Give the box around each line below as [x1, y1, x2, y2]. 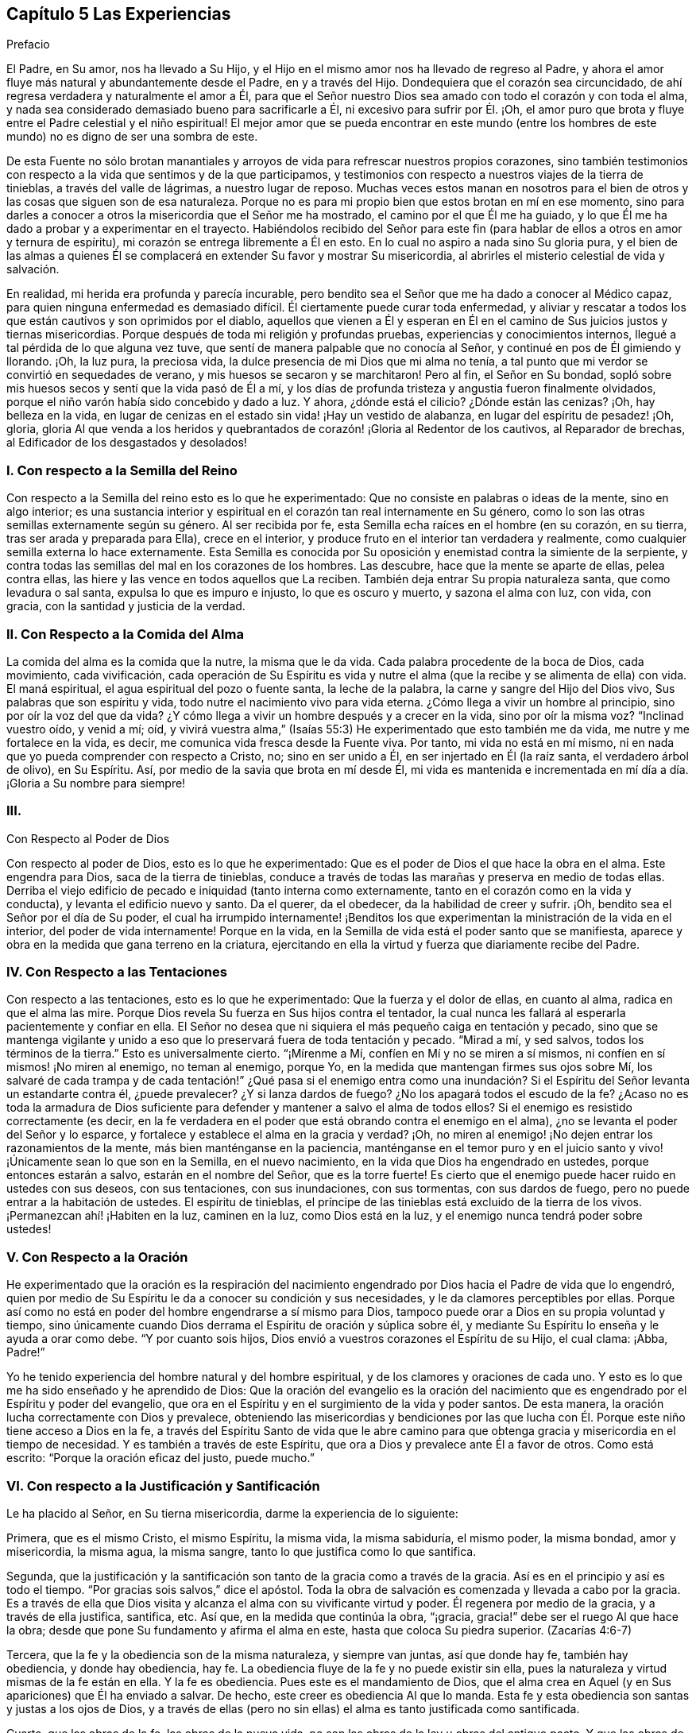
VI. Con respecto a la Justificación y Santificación [6, 1477, 320, 1494]
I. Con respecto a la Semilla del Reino [6, 462, 238, 478]
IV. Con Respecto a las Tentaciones [6, 964, 227, 981]
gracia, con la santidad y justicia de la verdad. [6, 599, 246, 613]
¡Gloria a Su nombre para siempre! [6, 776, 186, 790]
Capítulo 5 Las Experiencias [6, 4, 231, 24]
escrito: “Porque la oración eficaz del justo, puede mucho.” [6, 1451, 315, 1465]
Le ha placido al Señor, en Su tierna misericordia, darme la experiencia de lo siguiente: [6, 1506, 458, 1520]
